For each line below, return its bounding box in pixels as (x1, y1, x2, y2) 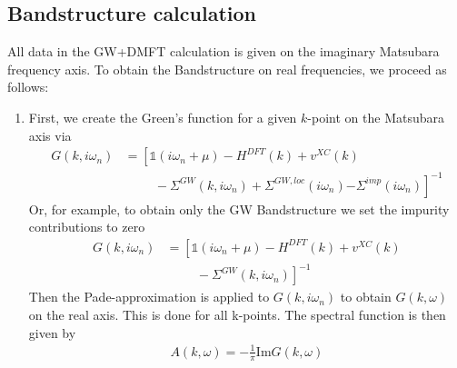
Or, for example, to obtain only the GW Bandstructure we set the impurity (28, 199, 450, 218)
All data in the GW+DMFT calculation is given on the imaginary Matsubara (7, 42, 440, 61)
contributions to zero (28, 217, 145, 236)
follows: (7, 77, 49, 96)
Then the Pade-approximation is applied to (28, 287, 270, 306)
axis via (28, 125, 72, 144)
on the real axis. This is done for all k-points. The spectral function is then (28, 305, 446, 324)
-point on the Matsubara (307, 107, 444, 126)
